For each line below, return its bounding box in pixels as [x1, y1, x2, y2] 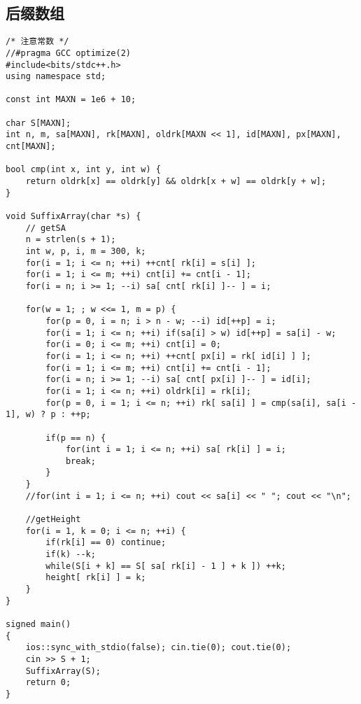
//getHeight [25, 514, 81, 525]
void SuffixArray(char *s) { [6, 211, 141, 222]
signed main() [6, 619, 71, 630]
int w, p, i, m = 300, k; [25, 246, 146, 257]
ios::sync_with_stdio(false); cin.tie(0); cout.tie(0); [25, 642, 292, 653]
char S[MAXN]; [6, 118, 71, 128]
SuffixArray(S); [25, 666, 101, 676]
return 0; [25, 677, 71, 688]
